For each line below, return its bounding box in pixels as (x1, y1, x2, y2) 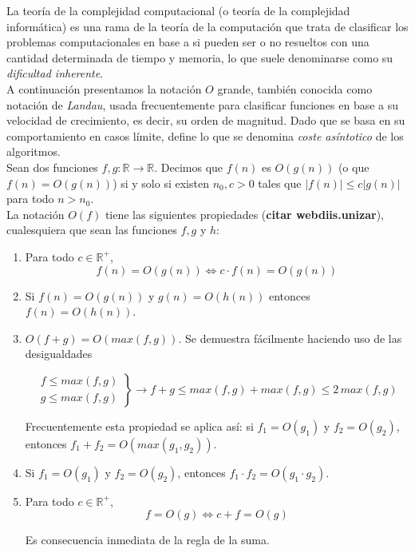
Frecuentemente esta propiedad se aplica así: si (25, 417, 254, 434)
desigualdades (25, 345, 93, 362)
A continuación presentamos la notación (6, 80, 202, 97)
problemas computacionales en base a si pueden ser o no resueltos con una (6, 34, 370, 50)
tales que (258, 174, 302, 191)
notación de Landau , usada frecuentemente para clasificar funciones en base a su (6, 96, 399, 113)
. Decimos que (154, 158, 223, 175)
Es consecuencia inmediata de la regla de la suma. (25, 531, 270, 548)
